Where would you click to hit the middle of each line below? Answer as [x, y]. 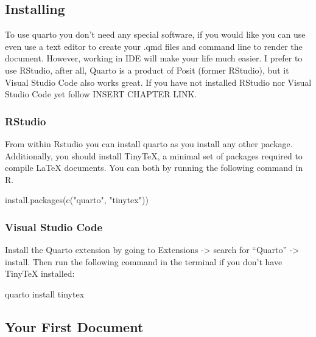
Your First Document [74, 326]
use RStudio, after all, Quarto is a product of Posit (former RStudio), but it [147, 70]
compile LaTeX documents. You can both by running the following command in [154, 168]
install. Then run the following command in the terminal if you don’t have [144, 261]
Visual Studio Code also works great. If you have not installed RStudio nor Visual [158, 82]
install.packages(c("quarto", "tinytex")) [77, 200]
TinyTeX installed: [40, 273]
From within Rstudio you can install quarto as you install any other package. [149, 143]
